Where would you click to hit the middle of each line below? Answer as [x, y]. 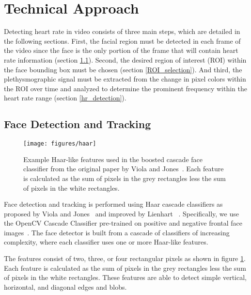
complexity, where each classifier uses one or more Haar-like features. [106, 242]
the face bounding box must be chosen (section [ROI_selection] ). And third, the [123, 69]
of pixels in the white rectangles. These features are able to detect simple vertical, [125, 277]
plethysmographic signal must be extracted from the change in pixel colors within [125, 79]
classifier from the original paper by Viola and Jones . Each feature [124, 169]
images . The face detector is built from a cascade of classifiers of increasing [117, 232]
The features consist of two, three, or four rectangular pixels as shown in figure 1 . [125, 258]
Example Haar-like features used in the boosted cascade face [113, 159]
